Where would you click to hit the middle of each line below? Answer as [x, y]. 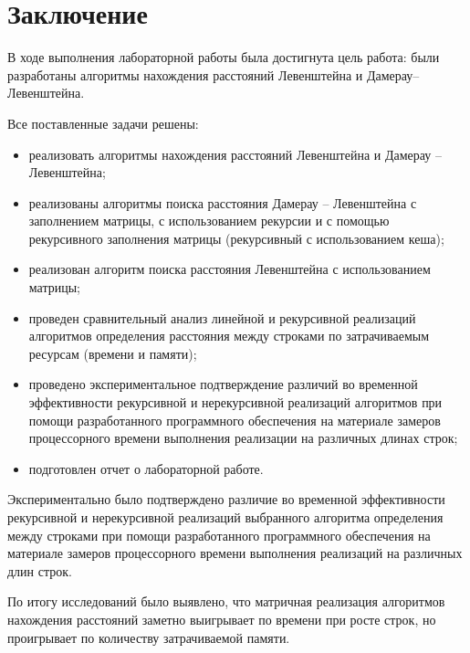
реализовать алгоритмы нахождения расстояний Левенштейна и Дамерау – [235, 154]
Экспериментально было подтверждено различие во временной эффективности [226, 499]
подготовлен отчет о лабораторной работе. [146, 468]
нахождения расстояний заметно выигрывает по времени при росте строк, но [222, 619]
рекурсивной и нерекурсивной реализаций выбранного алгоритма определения [225, 517]
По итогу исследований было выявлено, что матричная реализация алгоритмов [226, 601]
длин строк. [40, 570]
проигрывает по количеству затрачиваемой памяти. [149, 637]
